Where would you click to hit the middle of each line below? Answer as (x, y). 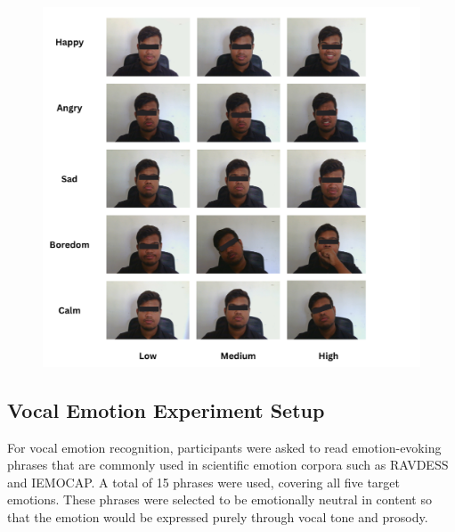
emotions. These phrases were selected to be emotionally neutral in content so (219, 499)
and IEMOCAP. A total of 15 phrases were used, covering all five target (203, 482)
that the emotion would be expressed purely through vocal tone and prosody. (218, 516)
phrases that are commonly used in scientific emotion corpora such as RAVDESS (228, 465)
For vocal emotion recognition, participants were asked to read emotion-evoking (224, 447)
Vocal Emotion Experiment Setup (166, 409)
